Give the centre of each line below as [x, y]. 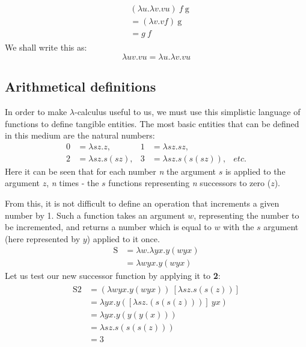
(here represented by [43, 238]
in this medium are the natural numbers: [80, 135]
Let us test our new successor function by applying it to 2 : [113, 276]
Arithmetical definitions [81, 86]
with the [239, 227]
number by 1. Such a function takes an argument [95, 215]
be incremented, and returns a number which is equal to [108, 227]
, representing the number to [246, 215]
